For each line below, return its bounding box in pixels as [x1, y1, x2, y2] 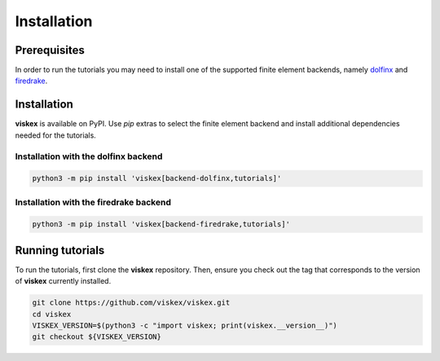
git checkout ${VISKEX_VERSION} [32, 332, 162, 341]
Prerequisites [15, 43, 85, 57]
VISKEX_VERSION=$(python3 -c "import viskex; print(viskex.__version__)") [32, 321, 338, 330]
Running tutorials [15, 243, 105, 257]
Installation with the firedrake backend [15, 196, 171, 208]
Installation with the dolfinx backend [15, 151, 163, 162]
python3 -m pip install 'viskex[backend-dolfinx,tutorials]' [32, 174, 282, 183]
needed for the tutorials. [15, 130, 97, 140]
